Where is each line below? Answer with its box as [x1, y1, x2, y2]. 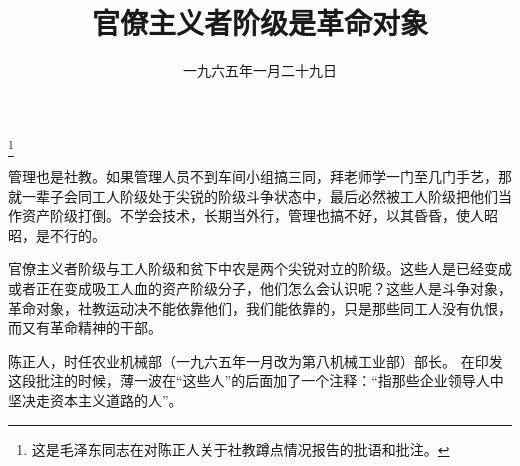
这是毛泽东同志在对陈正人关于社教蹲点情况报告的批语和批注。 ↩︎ [31, 438, 450, 459]
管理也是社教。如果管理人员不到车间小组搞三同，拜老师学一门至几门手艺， [8, 166, 498, 187]
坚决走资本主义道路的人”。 [8, 389, 183, 410]
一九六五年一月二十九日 [183, 60, 337, 81]
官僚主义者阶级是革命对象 [91, 2, 428, 43]
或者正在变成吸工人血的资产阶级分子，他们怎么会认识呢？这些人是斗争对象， [8, 278, 512, 299]
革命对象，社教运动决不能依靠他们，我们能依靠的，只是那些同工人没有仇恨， [8, 297, 512, 318]
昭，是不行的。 [8, 224, 106, 245]
